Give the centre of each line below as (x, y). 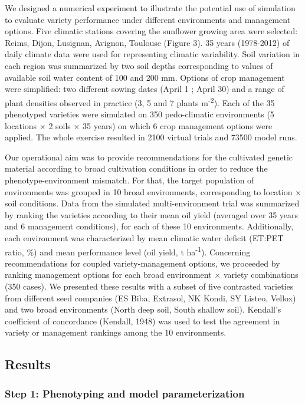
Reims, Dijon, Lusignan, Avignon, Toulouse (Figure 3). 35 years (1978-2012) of (147, 42)
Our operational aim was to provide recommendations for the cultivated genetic (149, 157)
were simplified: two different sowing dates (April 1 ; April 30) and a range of (145, 89)
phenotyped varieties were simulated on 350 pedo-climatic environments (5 (140, 114)
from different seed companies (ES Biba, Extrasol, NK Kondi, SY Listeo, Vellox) (150, 298)
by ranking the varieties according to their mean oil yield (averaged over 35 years (152, 214)
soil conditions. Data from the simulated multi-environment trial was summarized (152, 203)
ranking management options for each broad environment (108, 275)
